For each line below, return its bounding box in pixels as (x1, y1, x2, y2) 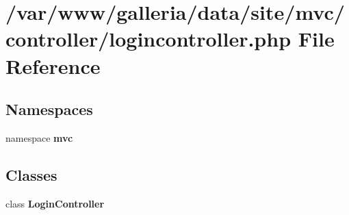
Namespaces (5, 99, 93, 120)
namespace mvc (5, 130, 73, 144)
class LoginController (5, 196, 105, 210)
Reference (5, 51, 101, 79)
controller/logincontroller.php (5, 25, 292, 53)
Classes (5, 164, 57, 185)
